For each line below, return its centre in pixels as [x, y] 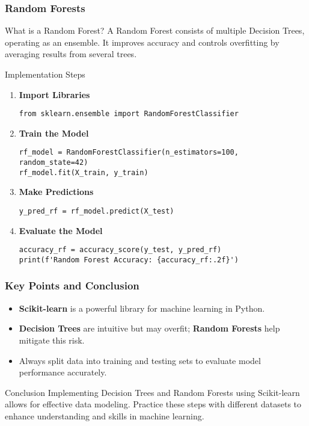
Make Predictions [56, 192]
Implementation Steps [45, 74]
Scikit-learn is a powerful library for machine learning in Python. [142, 308]
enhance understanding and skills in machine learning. [105, 415]
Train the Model [54, 133]
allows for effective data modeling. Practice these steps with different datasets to [153, 404]
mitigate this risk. [52, 340]
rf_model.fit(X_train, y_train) [84, 172]
